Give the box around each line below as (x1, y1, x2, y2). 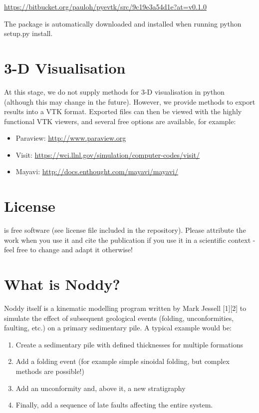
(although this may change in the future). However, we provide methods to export (4, 96, 256, 107)
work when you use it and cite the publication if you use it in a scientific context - (4, 234, 256, 245)
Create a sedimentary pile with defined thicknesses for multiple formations (15, 339, 243, 349)
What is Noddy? (4, 274, 120, 294)
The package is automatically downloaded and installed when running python (4, 18, 242, 29)
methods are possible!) (15, 366, 84, 376)
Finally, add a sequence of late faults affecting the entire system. (15, 399, 213, 410)
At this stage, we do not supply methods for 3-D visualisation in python (4, 86, 225, 97)
